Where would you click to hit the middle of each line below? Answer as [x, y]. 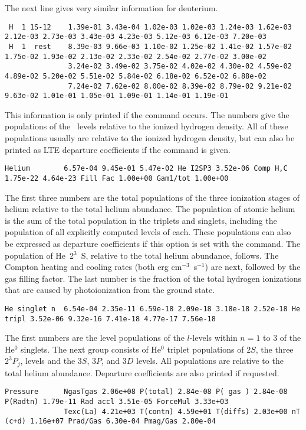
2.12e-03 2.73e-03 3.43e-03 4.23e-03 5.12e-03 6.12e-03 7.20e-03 [136, 37]
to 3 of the [282, 338]
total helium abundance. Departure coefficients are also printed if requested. [142, 372]
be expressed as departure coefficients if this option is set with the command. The [153, 243]
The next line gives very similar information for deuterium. [111, 8]
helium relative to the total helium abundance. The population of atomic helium [150, 209]
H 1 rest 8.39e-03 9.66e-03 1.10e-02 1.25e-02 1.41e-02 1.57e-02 [150, 46]
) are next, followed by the [253, 267]
